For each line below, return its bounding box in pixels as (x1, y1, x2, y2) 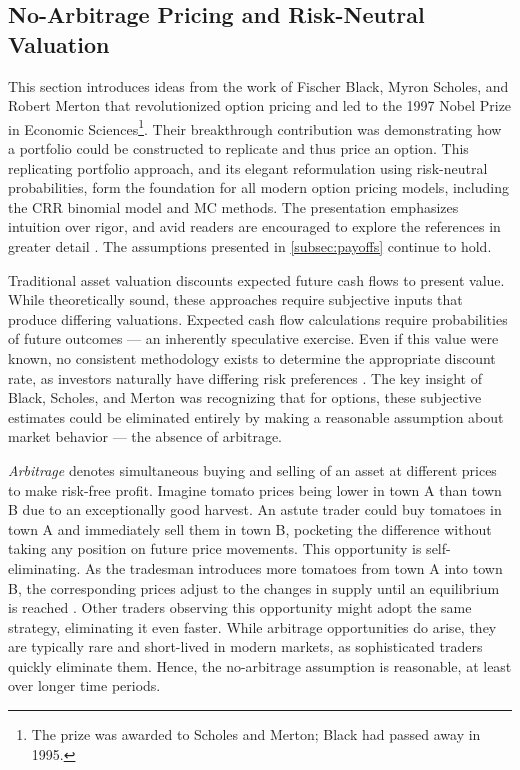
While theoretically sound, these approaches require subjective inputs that (8, 289, 463, 310)
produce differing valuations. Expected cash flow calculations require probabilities (8, 308, 508, 329)
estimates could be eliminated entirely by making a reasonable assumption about (8, 406, 504, 427)
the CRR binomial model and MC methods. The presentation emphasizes (8, 196, 459, 217)
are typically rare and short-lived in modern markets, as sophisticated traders (8, 636, 483, 657)
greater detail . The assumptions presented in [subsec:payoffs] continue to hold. (8, 236, 492, 256)
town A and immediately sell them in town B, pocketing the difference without (8, 518, 492, 539)
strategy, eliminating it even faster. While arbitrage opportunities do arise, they (8, 616, 497, 637)
